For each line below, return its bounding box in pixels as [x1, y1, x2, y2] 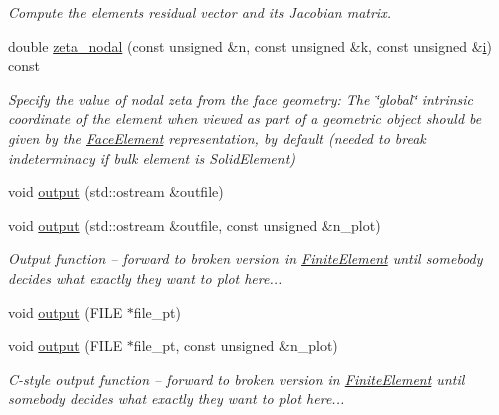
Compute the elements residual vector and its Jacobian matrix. [8, 2, 391, 22]
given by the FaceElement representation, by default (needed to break [8, 127, 426, 148]
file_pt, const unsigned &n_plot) [133, 335, 338, 356]
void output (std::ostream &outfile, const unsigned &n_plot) [8, 214, 381, 235]
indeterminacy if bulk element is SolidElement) [8, 147, 296, 168]
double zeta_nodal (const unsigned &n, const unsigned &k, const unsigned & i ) [8, 35, 492, 56]
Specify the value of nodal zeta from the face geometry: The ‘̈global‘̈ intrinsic [8, 88, 474, 109]
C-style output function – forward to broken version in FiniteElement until [8, 368, 465, 389]
